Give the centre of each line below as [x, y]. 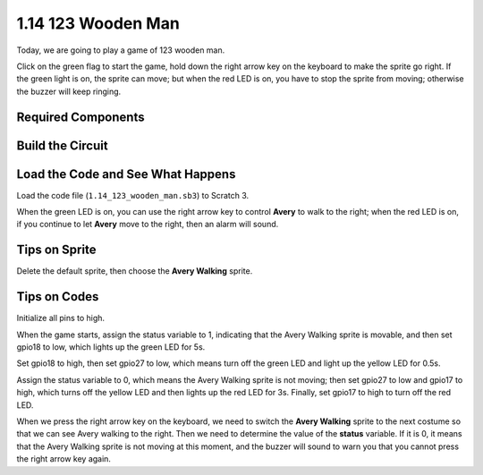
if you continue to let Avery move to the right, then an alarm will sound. [148, 225]
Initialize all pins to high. [61, 318]
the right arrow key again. [64, 459]
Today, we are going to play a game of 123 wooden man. [121, 50]
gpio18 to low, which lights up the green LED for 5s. [111, 347]
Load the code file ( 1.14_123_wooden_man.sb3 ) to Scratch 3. [133, 195]
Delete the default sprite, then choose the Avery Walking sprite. [135, 271]
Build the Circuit [62, 145]
